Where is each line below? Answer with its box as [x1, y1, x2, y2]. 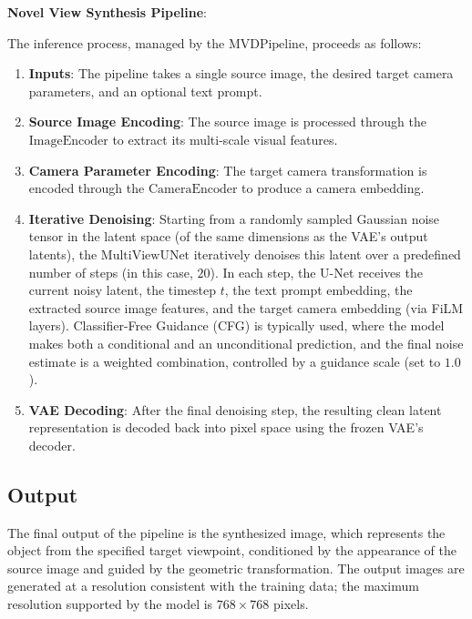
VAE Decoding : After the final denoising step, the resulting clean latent [28, 400, 442, 419]
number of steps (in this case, [28, 262, 193, 281]
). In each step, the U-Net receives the [210, 262, 423, 281]
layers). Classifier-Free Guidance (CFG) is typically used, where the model [28, 316, 445, 335]
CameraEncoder [148, 183, 238, 197]
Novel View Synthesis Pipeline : [7, 3, 207, 21]
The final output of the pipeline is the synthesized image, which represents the [7, 523, 446, 542]
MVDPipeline [228, 37, 305, 51]
